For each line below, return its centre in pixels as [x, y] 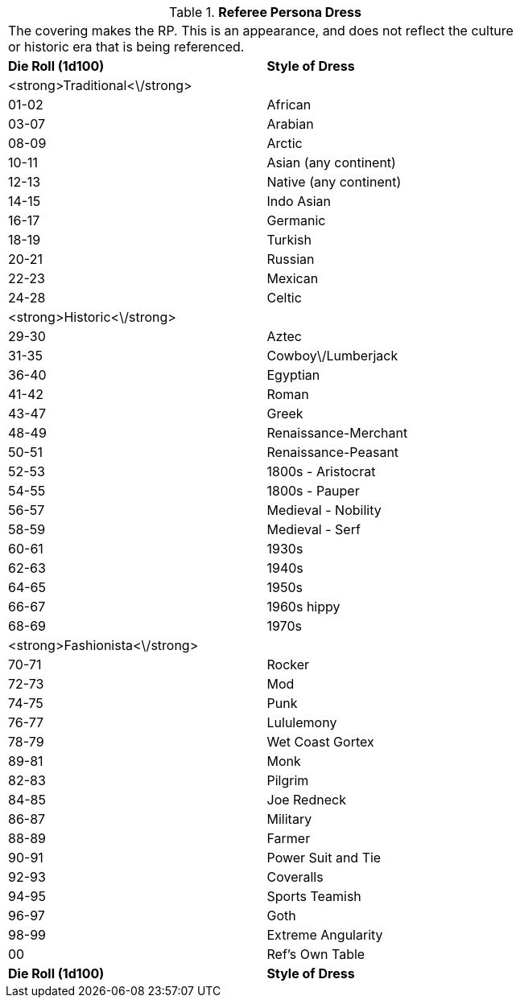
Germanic [296, 220]
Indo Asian [299, 201]
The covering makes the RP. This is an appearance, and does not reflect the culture [261, 31]
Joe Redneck [306, 800]
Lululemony [302, 722]
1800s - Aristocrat [321, 471]
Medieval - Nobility [324, 510]
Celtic [284, 298]
